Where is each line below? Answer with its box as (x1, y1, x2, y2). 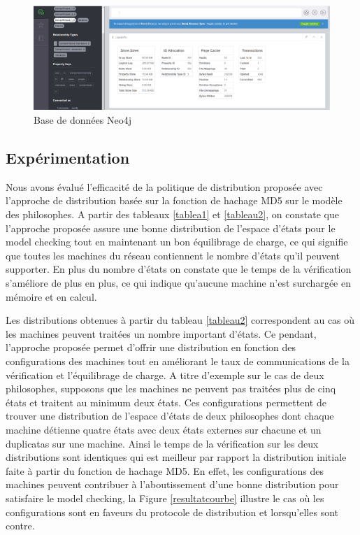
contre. (6, 518, 35, 533)
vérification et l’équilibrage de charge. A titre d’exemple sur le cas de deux (6, 367, 324, 382)
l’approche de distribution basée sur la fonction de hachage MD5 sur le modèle (6, 193, 343, 208)
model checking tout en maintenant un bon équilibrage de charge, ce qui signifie (6, 234, 348, 249)
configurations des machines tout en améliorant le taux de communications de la (6, 353, 350, 368)
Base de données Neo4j (34, 113, 131, 127)
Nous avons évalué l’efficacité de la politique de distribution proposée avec (6, 179, 323, 194)
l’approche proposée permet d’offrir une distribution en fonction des (6, 340, 296, 355)
